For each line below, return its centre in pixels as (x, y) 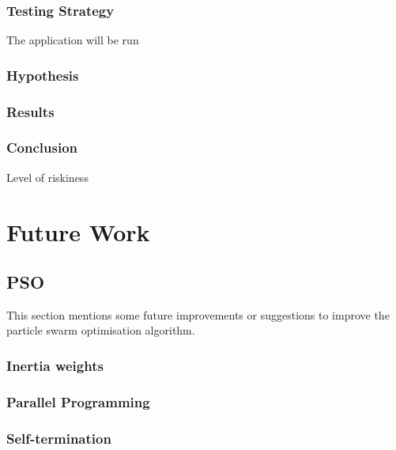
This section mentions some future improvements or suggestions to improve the (198, 314)
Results (30, 111)
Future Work (78, 231)
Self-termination (59, 438)
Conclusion (42, 147)
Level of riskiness (47, 177)
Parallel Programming (78, 401)
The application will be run (73, 40)
